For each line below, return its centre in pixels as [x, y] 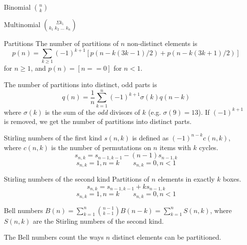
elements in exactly [186, 179]
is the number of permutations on [101, 147]
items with [175, 147]
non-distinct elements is [162, 43]
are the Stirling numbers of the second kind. [98, 221]
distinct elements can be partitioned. [167, 237]
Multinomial [22, 24]
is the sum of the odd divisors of [92, 112]
